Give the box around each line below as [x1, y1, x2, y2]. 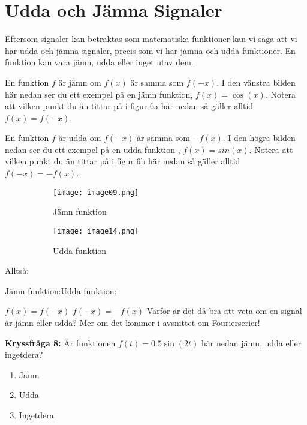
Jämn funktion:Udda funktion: [5, 284, 117, 297]
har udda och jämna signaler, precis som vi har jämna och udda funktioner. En [5, 44, 296, 56]
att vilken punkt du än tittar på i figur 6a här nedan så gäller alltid [5, 100, 254, 112]
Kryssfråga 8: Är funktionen [5, 336, 116, 349]
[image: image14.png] [53, 226, 139, 235]
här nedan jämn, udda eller [201, 336, 302, 349]
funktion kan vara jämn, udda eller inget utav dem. [5, 56, 194, 68]
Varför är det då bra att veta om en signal [146, 304, 302, 317]
